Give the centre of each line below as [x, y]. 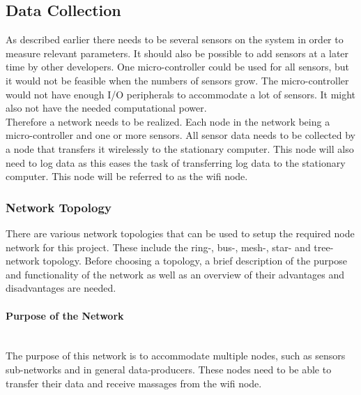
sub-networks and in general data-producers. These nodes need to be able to [169, 369]
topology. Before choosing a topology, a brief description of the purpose [195, 261]
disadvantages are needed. [61, 288]
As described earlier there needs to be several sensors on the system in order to [175, 39]
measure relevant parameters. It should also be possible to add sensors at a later [177, 53]
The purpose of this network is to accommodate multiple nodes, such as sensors [176, 356]
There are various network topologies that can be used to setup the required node [180, 233]
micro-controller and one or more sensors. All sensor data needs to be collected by [180, 135]
